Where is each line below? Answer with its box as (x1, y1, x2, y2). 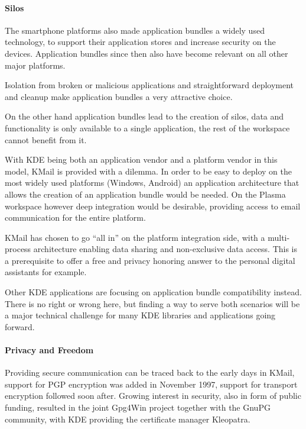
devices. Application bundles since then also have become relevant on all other (5, 47, 288, 59)
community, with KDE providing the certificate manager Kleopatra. (5, 412, 250, 425)
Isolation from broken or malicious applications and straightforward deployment (5, 79, 294, 91)
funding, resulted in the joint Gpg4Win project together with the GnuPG (5, 401, 271, 414)
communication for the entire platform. (5, 211, 146, 224)
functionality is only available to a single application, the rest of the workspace (5, 121, 290, 134)
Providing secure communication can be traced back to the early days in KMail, (5, 366, 295, 379)
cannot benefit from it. (5, 133, 87, 146)
